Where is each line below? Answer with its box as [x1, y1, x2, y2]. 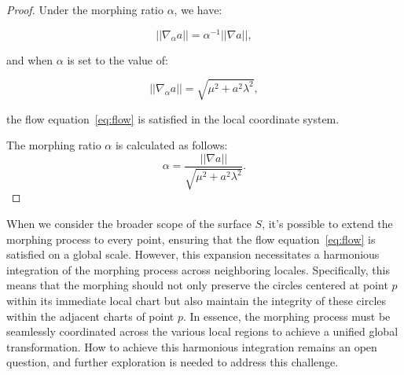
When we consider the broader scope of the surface [6, 215, 252, 232]
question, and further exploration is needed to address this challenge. [6, 354, 339, 370]
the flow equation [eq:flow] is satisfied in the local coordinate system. [6, 110, 340, 127]
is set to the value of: [67, 51, 168, 68]
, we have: [174, 2, 222, 17]
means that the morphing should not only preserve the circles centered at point [6, 277, 388, 293]
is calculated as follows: [115, 137, 228, 153]
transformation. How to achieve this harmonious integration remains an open [6, 338, 377, 355]
